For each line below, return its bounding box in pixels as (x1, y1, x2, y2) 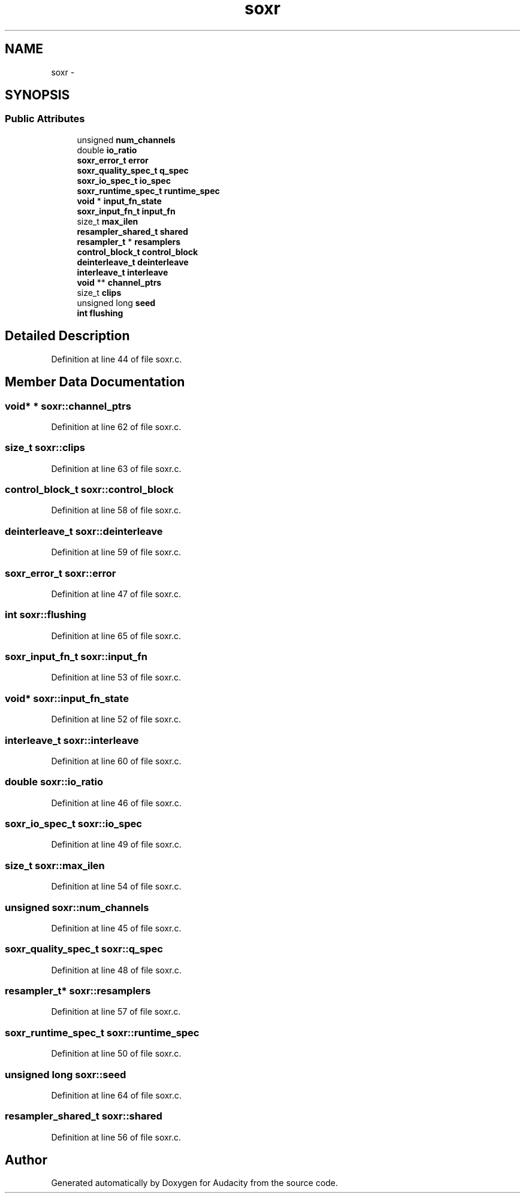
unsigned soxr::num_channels (5, 901, 149, 913)
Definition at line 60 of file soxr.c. (51, 755, 182, 766)
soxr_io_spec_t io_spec (77, 175, 171, 186)
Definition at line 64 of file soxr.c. (51, 1090, 182, 1100)
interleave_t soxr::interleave (5, 734, 139, 746)
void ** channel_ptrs (77, 277, 162, 288)
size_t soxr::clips (5, 441, 85, 454)
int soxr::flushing (5, 609, 86, 621)
